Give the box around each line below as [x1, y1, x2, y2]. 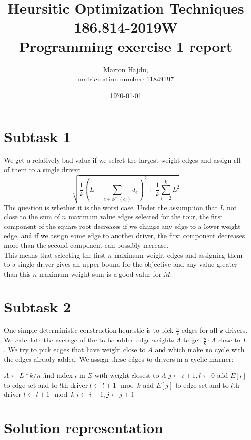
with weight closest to [94, 370, 159, 380]
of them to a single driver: [4, 164, 81, 174]
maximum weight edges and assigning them [114, 249, 243, 260]
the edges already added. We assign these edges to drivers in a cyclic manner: [4, 354, 234, 364]
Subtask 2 [4, 297, 71, 317]
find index [43, 370, 73, 380]
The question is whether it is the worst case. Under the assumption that [4, 202, 218, 212]
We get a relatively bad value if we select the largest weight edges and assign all [4, 155, 241, 165]
